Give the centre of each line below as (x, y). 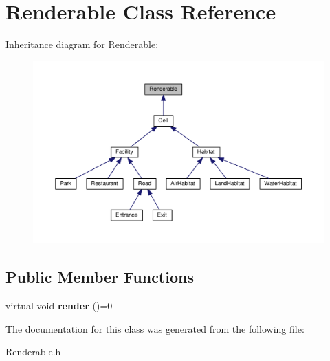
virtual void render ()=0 (59, 305)
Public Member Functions (100, 277)
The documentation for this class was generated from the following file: (155, 328)
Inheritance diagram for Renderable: (82, 44)
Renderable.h (33, 352)
